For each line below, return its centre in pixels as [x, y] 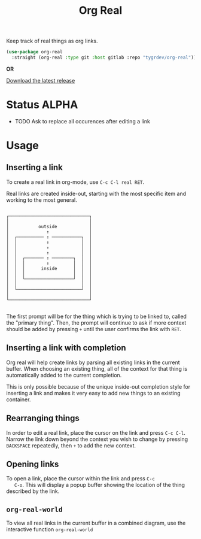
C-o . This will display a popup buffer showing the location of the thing [100, 485]
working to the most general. [42, 200]
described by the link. [33, 491]
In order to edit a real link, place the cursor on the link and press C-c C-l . [96, 432]
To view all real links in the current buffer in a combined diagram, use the [96, 523]
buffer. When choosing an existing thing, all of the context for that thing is [97, 368]
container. [19, 399]
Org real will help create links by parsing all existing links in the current [93, 362]
